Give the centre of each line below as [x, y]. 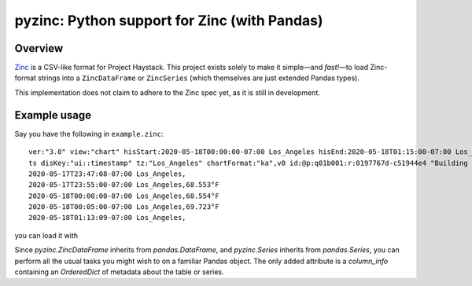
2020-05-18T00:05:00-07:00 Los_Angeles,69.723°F [124, 207]
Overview [39, 48]
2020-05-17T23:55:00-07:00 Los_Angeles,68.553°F [124, 185]
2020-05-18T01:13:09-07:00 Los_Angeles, [107, 218]
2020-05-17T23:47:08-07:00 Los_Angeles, [107, 174]
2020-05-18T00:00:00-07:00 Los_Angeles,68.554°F [124, 196]
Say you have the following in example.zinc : [89, 134]
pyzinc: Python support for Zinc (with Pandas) [169, 20]
